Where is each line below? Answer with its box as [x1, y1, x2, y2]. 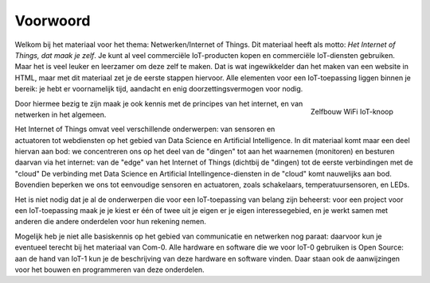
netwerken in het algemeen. [14, 110, 107, 119]
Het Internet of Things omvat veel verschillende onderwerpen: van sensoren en [14, 124, 276, 134]
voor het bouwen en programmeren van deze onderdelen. [14, 265, 205, 274]
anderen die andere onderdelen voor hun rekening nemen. [14, 217, 206, 227]
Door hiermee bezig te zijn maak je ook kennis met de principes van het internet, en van [14, 99, 303, 108]
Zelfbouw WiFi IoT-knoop [311, 107, 393, 117]
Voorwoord [14, 12, 91, 29]
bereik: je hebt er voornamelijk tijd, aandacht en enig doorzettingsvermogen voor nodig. [14, 84, 303, 94]
